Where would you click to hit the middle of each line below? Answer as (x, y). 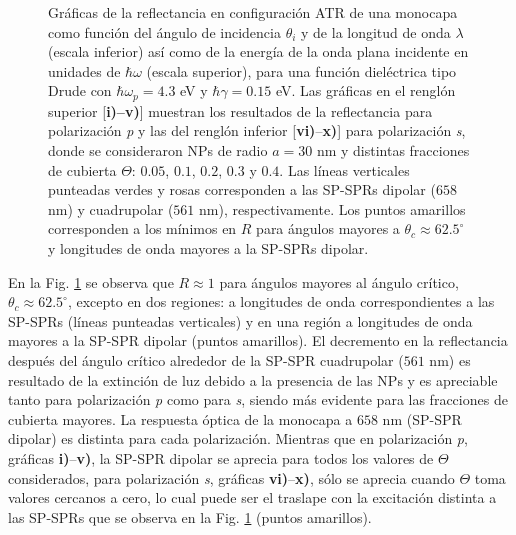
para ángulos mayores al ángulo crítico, (339, 281)
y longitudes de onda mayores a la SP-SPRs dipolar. (208, 247)
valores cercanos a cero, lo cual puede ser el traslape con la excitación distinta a (252, 497)
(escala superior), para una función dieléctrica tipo (301, 70)
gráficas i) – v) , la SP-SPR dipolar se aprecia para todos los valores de (221, 457)
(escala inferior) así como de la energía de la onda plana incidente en (258, 51)
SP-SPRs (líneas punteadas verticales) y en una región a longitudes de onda (240, 320)
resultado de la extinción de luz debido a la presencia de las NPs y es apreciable (253, 379)
